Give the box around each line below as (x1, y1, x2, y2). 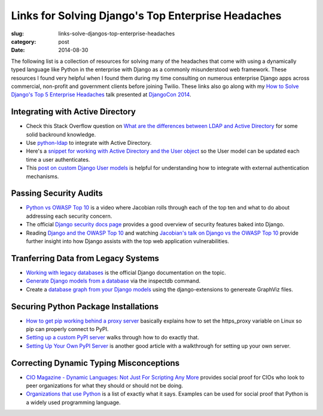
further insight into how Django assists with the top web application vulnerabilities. (26, 238, 230, 245)
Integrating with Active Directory (11, 107, 136, 117)
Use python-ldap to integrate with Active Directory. (26, 139, 152, 146)
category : (11, 38, 36, 45)
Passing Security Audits (11, 189, 103, 199)
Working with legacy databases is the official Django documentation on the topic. (26, 269, 227, 276)
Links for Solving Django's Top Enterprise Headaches (11, 9, 282, 22)
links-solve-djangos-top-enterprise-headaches (58, 30, 175, 37)
